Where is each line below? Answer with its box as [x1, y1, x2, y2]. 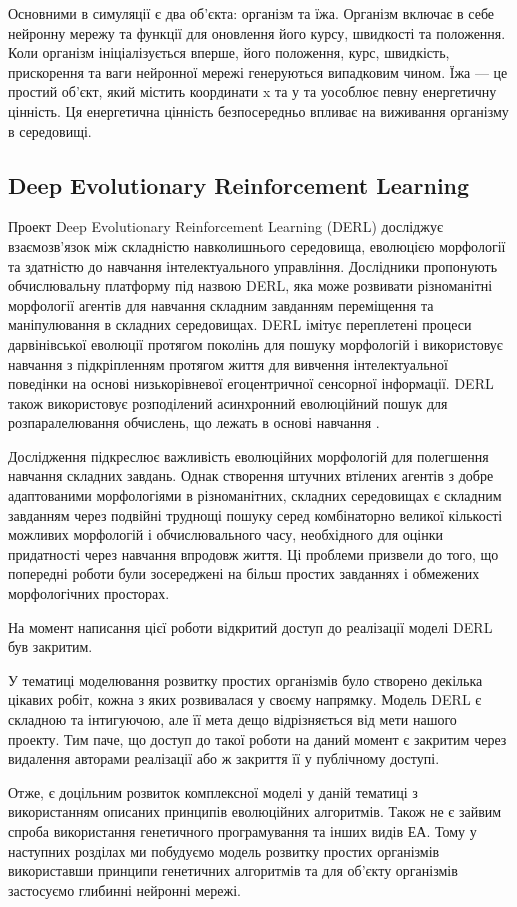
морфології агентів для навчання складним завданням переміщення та [8, 294, 434, 315]
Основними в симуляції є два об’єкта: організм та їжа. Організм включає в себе [8, 3, 495, 23]
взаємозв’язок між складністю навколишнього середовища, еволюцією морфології [8, 235, 506, 256]
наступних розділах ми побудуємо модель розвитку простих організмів [8, 840, 440, 861]
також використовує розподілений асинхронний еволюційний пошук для [8, 392, 448, 413]
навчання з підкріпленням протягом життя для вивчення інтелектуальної [8, 353, 448, 374]
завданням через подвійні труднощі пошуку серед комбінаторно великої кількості [8, 504, 503, 525]
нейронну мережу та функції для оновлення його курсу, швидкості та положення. [8, 22, 506, 43]
